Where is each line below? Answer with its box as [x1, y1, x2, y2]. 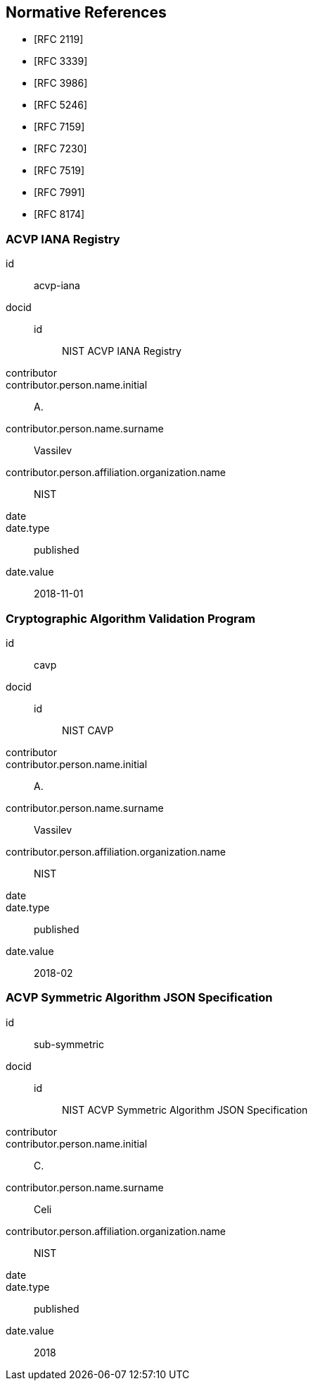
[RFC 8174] [34, 208, 85, 221]
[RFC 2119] [34, 33, 84, 46]
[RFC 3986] [34, 77, 88, 90]
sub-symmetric [34, 1038, 105, 1050]
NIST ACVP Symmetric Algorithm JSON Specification [62, 1103, 308, 1116]
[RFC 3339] [34, 55, 88, 68]
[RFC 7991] [34, 186, 85, 199]
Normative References [6, 4, 167, 21]
